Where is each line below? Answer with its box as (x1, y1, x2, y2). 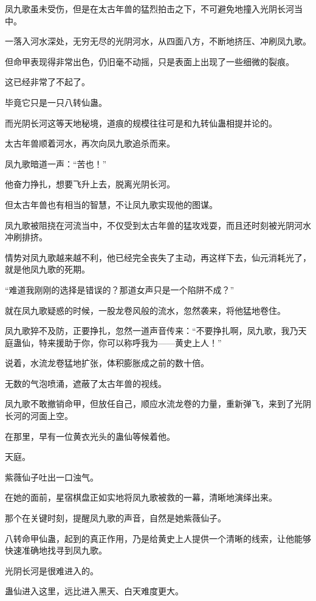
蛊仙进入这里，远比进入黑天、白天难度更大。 (5, 585, 184, 597)
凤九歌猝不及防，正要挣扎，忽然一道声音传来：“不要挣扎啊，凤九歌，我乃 (5, 324, 298, 337)
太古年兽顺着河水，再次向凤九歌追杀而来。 (5, 137, 175, 150)
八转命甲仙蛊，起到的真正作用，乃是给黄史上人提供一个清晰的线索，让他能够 (5, 532, 311, 544)
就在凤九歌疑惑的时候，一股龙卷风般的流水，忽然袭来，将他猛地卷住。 (5, 304, 286, 316)
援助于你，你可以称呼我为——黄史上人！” (55, 336, 222, 349)
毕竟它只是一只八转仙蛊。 (5, 96, 107, 108)
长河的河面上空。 (5, 409, 73, 422)
